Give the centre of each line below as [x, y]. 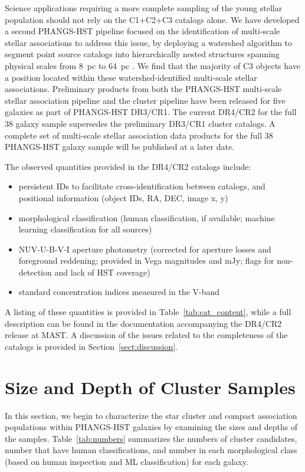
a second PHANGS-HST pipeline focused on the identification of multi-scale [142, 31]
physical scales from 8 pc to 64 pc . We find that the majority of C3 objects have [152, 65]
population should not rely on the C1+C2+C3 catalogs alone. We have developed [152, 19]
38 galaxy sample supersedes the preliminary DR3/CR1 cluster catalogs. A [140, 123]
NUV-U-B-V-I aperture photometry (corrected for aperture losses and [145, 249]
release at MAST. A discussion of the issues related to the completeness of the [146, 335]
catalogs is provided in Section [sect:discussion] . [91, 346]
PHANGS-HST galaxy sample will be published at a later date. [120, 147]
